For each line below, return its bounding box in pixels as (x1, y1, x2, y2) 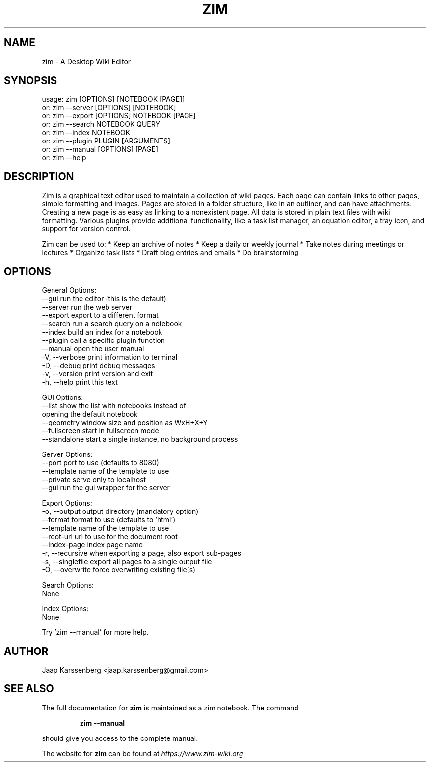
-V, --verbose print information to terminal (42, 353, 178, 362)
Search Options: (42, 581, 94, 590)
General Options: (42, 286, 97, 295)
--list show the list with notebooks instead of (42, 401, 186, 410)
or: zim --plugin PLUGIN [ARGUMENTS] (42, 137, 170, 145)
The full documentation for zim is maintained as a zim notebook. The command (42, 703, 298, 712)
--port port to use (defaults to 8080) (42, 458, 159, 467)
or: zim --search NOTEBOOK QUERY (42, 120, 160, 129)
